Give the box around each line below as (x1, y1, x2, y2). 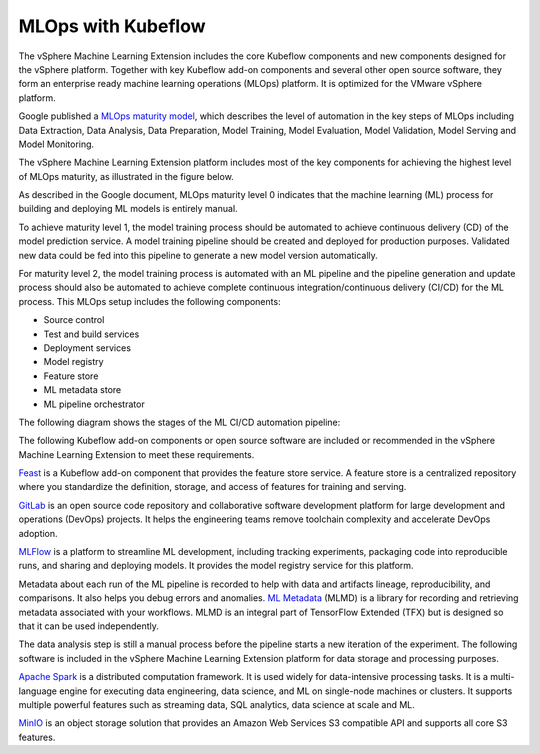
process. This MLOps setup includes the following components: (18, 295, 281, 307)
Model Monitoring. (18, 138, 95, 150)
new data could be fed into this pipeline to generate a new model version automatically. (18, 249, 379, 261)
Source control (43, 314, 105, 326)
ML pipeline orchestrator (43, 398, 145, 410)
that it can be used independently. (18, 620, 160, 632)
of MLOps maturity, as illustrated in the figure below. (18, 170, 234, 182)
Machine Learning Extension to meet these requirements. (18, 448, 255, 460)
